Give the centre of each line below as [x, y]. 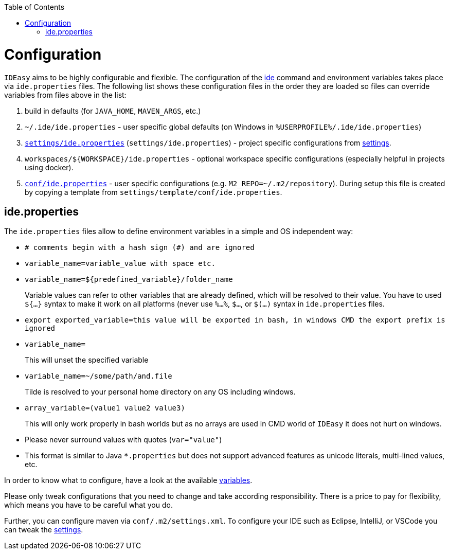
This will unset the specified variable [87, 360]
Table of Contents [34, 7]
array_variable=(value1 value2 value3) [105, 408]
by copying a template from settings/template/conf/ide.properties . [154, 192]
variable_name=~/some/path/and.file [98, 376]
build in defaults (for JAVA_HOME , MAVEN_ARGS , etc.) [113, 111]
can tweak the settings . [44, 530]
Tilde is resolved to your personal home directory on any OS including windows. [160, 392]
